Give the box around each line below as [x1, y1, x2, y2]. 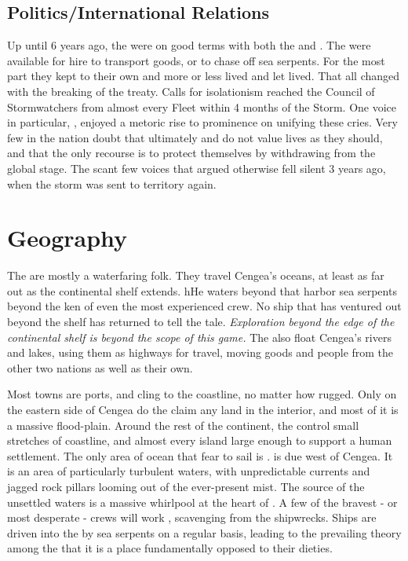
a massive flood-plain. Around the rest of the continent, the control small [7, 416, 359, 433]
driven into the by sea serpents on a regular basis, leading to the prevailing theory [7, 524, 402, 541]
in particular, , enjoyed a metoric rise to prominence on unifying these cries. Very [7, 114, 398, 130]
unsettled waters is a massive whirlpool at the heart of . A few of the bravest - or [7, 493, 398, 510]
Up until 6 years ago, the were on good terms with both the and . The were [7, 37, 371, 53]
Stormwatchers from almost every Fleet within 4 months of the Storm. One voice [7, 98, 397, 115]
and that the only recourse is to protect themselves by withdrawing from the [7, 145, 376, 161]
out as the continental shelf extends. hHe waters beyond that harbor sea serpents [7, 282, 397, 299]
